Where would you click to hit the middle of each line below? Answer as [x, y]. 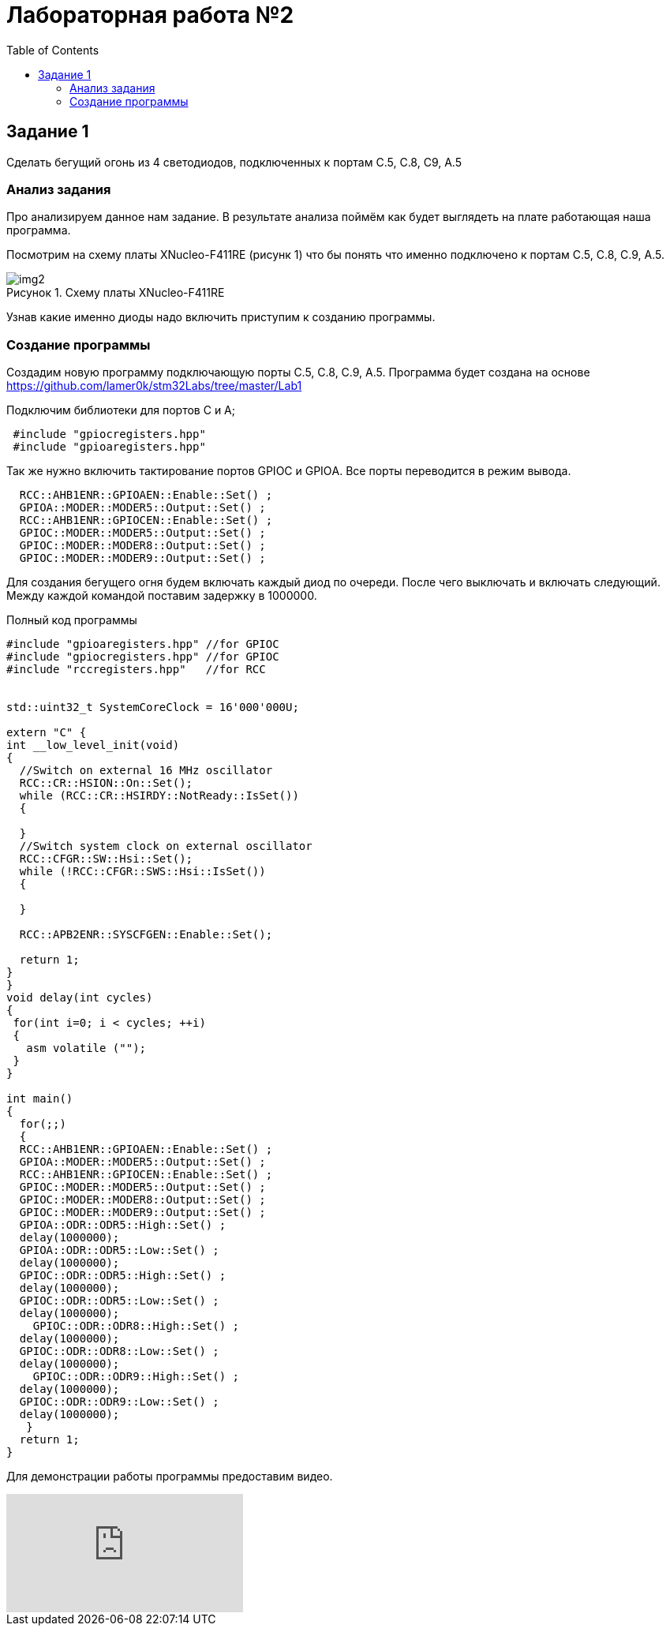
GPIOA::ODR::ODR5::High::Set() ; [123, 1225]
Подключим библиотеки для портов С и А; [121, 410]
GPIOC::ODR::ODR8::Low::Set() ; [119, 1351]
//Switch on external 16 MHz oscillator [146, 771]
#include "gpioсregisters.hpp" [109, 434]
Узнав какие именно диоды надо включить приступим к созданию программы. [221, 317]
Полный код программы [72, 620]
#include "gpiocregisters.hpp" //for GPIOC [143, 657]
